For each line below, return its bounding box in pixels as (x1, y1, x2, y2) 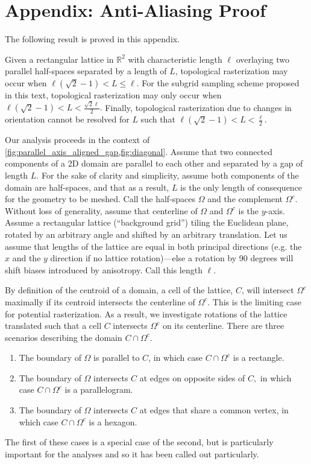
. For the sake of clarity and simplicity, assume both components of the (36, 168, 299, 181)
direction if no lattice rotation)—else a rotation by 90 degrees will (50, 252, 294, 264)
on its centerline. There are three (162, 319, 284, 332)
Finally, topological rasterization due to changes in (105, 101, 292, 113)
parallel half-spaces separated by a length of (5, 65, 167, 77)
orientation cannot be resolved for (5, 113, 130, 126)
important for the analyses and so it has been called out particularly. (5, 447, 259, 460)
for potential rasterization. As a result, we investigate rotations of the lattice (5, 307, 287, 320)
